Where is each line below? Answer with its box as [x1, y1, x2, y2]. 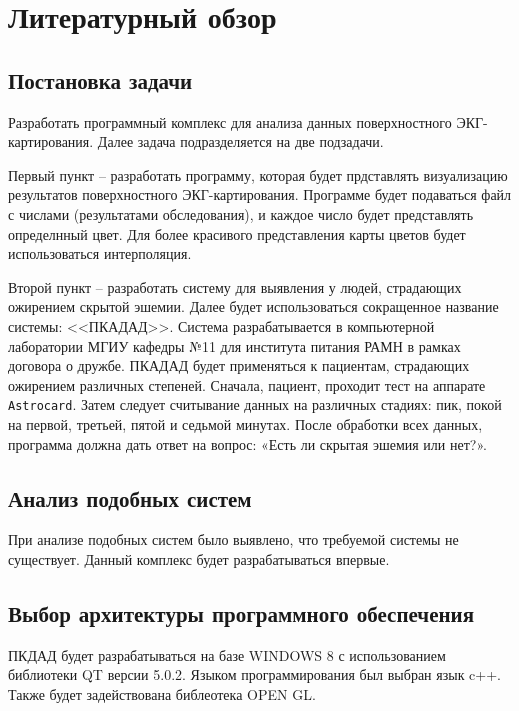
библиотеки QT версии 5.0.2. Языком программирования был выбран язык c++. [8, 664, 501, 685]
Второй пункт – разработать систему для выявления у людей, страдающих [8, 276, 462, 297]
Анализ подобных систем [8, 482, 252, 513]
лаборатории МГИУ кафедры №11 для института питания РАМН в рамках [8, 335, 461, 356]
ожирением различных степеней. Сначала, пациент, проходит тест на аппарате [8, 374, 486, 395]
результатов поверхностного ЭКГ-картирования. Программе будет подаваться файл [8, 184, 512, 205]
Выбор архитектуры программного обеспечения [8, 597, 475, 628]
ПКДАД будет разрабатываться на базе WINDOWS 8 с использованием [8, 644, 446, 665]
